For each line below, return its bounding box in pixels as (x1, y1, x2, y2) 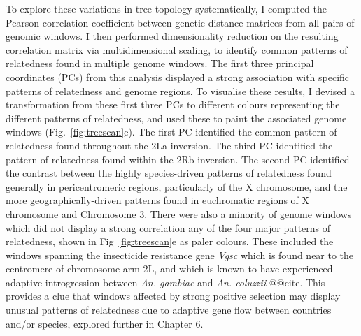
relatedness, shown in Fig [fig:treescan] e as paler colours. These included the (6, 234, 334, 249)
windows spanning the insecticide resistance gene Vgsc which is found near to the (6, 247, 354, 262)
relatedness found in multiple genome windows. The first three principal (6, 56, 314, 71)
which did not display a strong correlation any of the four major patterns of (6, 220, 331, 235)
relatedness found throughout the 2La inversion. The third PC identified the (6, 138, 333, 152)
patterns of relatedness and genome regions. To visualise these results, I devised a (6, 83, 355, 98)
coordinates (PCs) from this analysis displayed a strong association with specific (6, 69, 350, 84)
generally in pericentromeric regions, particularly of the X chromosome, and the (6, 179, 348, 193)
